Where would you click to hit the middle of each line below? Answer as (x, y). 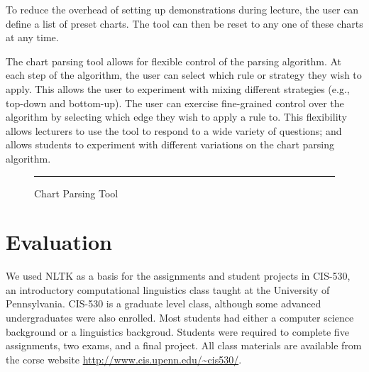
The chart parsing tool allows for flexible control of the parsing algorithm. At (174, 61)
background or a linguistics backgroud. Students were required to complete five (177, 331)
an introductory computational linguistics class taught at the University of (168, 289)
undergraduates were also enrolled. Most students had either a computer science (180, 318)
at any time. (32, 37)
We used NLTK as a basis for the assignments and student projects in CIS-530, (178, 276)
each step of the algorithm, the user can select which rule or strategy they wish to (184, 75)
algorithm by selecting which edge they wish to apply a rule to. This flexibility (176, 117)
